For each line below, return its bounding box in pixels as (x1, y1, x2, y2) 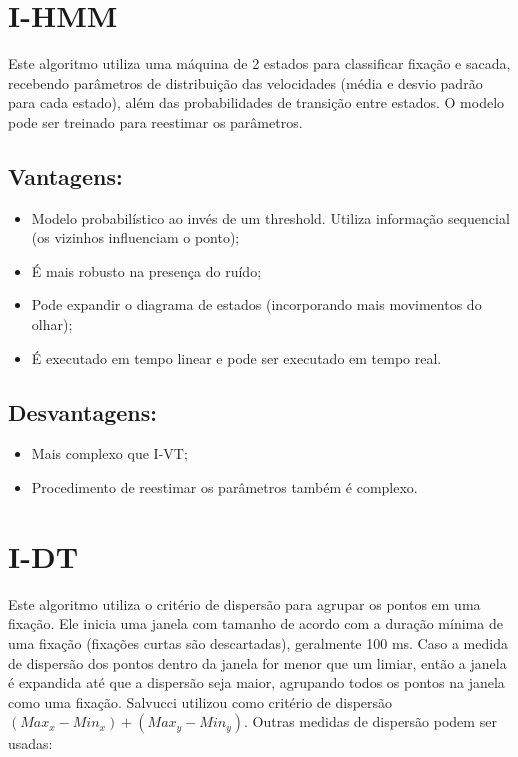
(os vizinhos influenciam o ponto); (31, 227, 240, 248)
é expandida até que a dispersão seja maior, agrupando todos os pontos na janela (8, 672, 505, 693)
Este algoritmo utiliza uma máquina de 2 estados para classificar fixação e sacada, (8, 53, 511, 74)
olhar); (31, 314, 73, 335)
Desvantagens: (8, 396, 157, 427)
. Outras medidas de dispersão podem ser (244, 711, 497, 732)
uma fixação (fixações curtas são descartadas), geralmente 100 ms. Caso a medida (8, 632, 508, 653)
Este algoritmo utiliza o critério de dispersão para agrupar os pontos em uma (8, 593, 481, 614)
